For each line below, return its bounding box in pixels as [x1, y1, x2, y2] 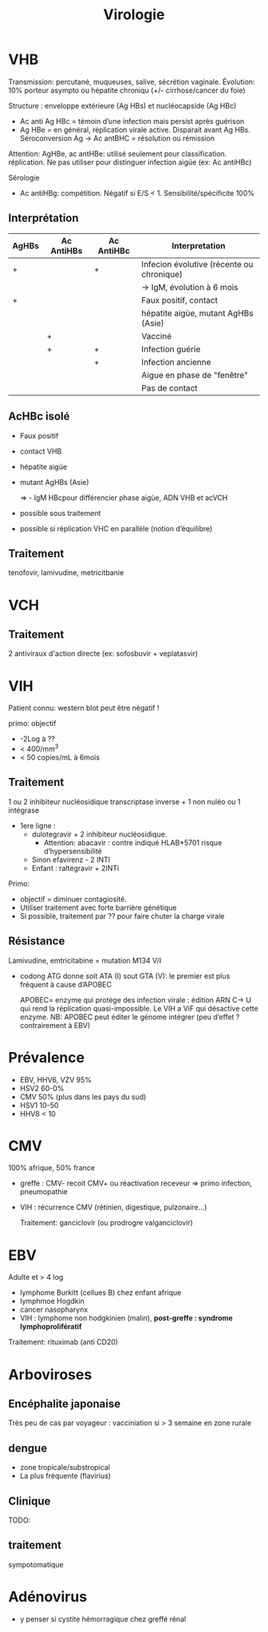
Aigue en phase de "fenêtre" [141, 369, 249, 380]
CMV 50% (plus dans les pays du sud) [19, 1092, 147, 1102]
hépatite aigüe [19, 462, 68, 471]
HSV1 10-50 [19, 1100, 59, 1110]
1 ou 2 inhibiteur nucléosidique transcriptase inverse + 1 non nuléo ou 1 [8, 796, 241, 806]
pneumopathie [19, 1187, 68, 1197]
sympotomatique [8, 1559, 64, 1569]
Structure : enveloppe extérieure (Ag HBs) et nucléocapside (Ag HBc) [8, 101, 237, 110]
